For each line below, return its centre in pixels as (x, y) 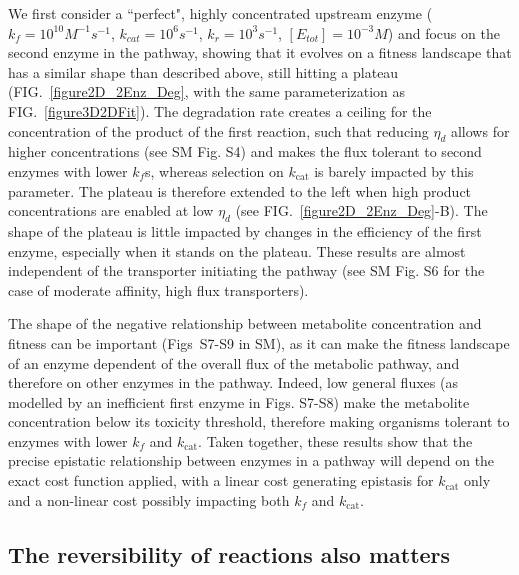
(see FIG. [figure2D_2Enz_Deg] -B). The (361, 210)
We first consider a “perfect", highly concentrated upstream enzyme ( (220, 13)
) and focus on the (443, 32)
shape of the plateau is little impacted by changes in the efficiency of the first (245, 230)
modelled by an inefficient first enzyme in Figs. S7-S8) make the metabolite (239, 401)
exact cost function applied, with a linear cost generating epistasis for (221, 480)
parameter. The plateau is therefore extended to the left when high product (240, 190)
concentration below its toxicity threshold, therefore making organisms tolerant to (259, 421)
